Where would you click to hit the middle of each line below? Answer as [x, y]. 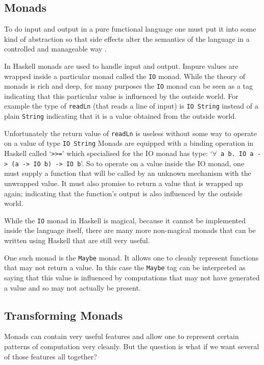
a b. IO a [237, 154]
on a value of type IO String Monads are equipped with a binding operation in [129, 143]
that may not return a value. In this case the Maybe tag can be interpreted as [125, 267]
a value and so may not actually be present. [73, 287]
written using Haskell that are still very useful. [77, 240]
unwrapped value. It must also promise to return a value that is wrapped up [124, 183]
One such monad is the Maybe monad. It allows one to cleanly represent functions [131, 257]
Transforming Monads [64, 315]
